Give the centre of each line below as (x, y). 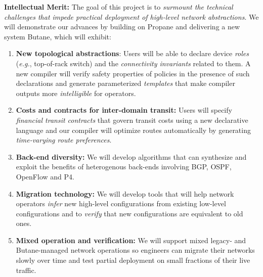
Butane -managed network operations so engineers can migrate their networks (135, 250)
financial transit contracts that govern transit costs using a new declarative (132, 120)
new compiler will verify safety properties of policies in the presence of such (133, 73)
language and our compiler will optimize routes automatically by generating (133, 130)
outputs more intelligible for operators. (76, 93)
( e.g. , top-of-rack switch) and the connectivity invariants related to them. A (133, 63)
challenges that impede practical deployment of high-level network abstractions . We (131, 16)
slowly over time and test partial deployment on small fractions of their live (133, 260)
